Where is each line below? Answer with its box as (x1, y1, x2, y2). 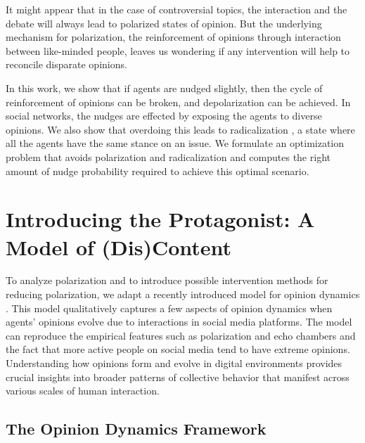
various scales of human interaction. (6, 383, 160, 398)
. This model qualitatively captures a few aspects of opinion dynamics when (6, 300, 333, 315)
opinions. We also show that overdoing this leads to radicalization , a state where (6, 122, 355, 136)
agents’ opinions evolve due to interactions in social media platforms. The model (6, 314, 352, 329)
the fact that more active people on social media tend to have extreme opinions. (6, 342, 350, 357)
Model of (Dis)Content (6, 232, 232, 261)
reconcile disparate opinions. (6, 57, 127, 72)
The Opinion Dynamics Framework (6, 418, 267, 439)
